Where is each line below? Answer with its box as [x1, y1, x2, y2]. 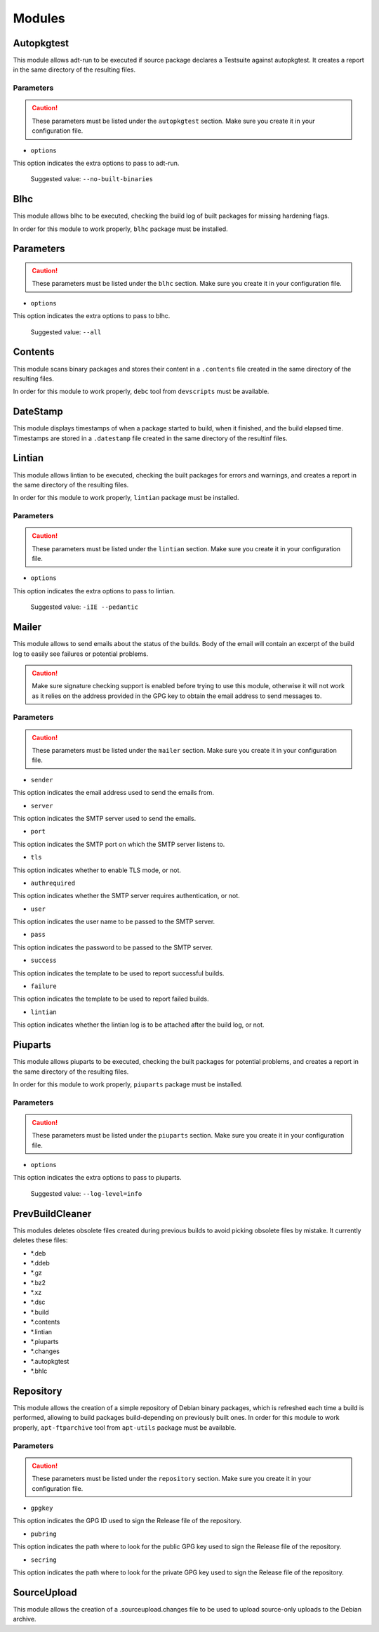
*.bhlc [30, 1367, 48, 1376]
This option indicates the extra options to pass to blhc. [13, 312, 171, 320]
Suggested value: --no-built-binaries [30, 175, 154, 183]
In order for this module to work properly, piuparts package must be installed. [13, 1080, 244, 1088]
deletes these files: [13, 1236, 68, 1244]
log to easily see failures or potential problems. [13, 650, 149, 658]
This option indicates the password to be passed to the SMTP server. [13, 943, 213, 952]
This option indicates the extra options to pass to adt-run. [13, 159, 180, 167]
